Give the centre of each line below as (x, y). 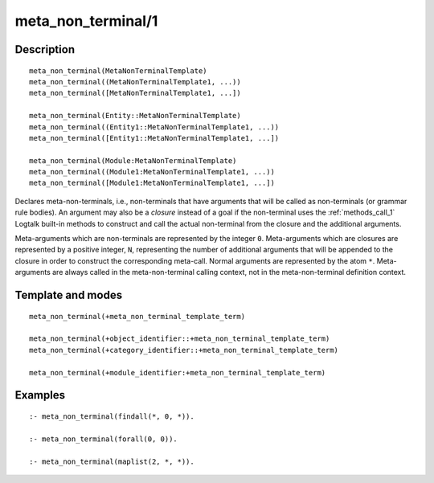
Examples (40, 395)
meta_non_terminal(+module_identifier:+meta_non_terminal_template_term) (178, 372)
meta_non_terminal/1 (86, 21)
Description (45, 49)
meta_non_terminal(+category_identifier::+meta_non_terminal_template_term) (184, 350)
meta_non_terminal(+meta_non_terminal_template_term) (137, 316)
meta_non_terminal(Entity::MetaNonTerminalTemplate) (135, 116)
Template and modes (69, 295)
